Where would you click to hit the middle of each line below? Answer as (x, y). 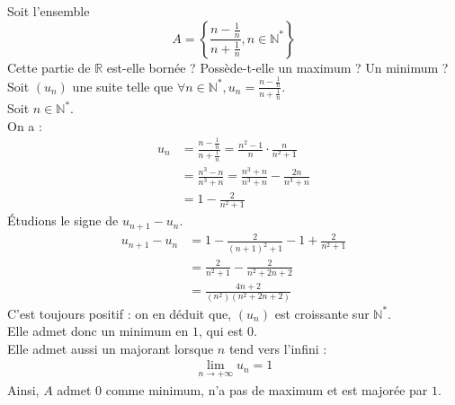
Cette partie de (49, 67)
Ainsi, (23, 389)
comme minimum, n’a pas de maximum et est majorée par (267, 389)
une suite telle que (123, 86)
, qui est (221, 331)
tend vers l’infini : (278, 348)
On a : (25, 125)
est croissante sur (322, 313)
